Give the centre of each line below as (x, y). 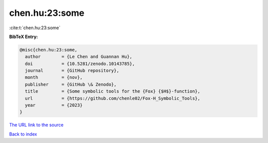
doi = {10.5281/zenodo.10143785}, (80, 64)
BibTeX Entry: (24, 37)
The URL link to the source (36, 125)
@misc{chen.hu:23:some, (49, 50)
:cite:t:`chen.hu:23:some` (35, 28)
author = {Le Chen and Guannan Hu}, (79, 57)
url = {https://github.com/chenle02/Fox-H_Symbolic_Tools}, (113, 98)
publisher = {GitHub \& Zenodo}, (71, 84)
